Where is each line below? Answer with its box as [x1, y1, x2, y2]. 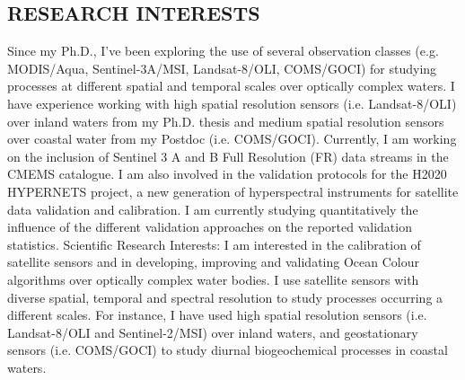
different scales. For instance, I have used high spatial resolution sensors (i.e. [7, 305, 427, 324]
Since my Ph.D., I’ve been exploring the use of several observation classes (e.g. [7, 41, 439, 60]
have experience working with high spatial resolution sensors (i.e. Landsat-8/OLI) [7, 93, 457, 112]
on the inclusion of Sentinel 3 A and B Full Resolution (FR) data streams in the [7, 146, 449, 165]
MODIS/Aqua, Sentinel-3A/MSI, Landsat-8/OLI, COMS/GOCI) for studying [7, 58, 437, 77]
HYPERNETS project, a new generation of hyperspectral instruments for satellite [7, 181, 459, 200]
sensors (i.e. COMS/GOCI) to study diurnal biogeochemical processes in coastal [7, 340, 448, 359]
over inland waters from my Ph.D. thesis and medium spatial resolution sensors [7, 111, 444, 130]
